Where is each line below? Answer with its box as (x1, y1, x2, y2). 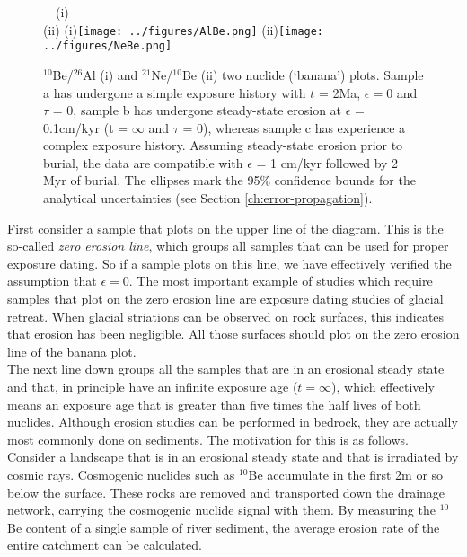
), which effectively (331, 377, 435, 395)
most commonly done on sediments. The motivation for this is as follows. (7, 429, 409, 448)
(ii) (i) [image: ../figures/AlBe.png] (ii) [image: (43, 20, 324, 39)
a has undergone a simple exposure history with (43, 83, 306, 102)
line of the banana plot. (7, 341, 137, 360)
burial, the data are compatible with (43, 153, 243, 172)
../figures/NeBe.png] (43, 40, 172, 53)
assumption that (7, 271, 97, 290)
